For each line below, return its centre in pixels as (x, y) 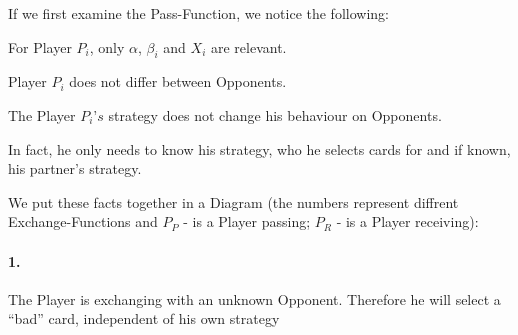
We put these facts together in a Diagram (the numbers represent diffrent (233, 201)
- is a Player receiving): (407, 221)
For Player (40, 46)
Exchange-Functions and (83, 221)
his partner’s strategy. (75, 168)
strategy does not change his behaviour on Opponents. (275, 114)
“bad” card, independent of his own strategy (144, 318)
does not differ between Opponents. (178, 81)
